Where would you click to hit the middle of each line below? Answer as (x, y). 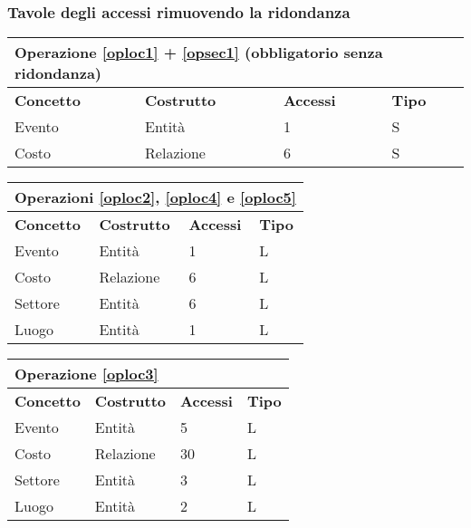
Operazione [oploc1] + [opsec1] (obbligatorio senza (199, 53)
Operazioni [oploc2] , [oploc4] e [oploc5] (155, 197)
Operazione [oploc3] (87, 374)
